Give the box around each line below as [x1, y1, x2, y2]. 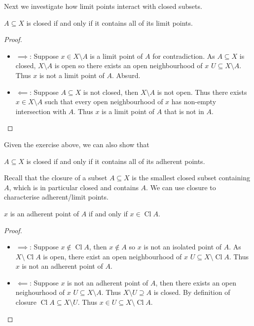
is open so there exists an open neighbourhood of [54, 60, 203, 71]
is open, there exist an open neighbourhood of [43, 251, 182, 261]
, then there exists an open [155, 277, 237, 287]
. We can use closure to [146, 182, 216, 192]
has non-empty [171, 96, 217, 107]
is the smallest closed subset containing [132, 172, 250, 183]
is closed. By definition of [153, 287, 230, 297]
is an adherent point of [10, 208, 79, 218]
